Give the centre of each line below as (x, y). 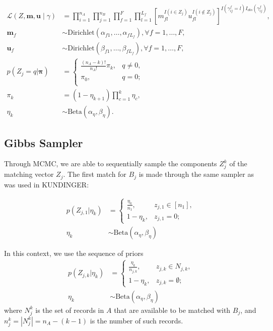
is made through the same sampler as (196, 174)
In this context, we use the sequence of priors (74, 253)
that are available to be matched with (172, 310)
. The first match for (95, 174)
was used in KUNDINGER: (47, 184)
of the (238, 163)
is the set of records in (70, 310)
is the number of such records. (136, 320)
